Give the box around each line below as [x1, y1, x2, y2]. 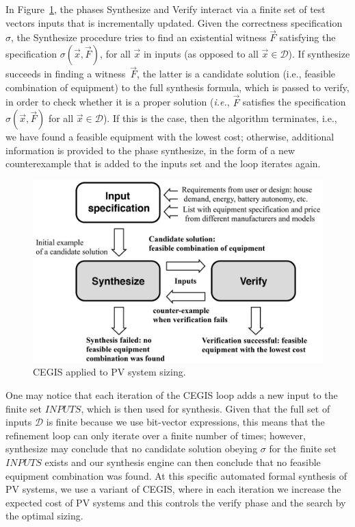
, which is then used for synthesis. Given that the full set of [81, 401, 330, 415]
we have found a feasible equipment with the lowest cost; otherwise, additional [5, 130, 334, 144]
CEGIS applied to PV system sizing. [33, 365, 186, 379]
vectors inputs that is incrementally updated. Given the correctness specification [5, 15, 343, 29]
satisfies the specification [242, 95, 346, 109]
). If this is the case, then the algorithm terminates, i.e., [103, 111, 337, 125]
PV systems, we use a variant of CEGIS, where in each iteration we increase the [5, 482, 341, 496]
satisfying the [279, 30, 336, 45]
